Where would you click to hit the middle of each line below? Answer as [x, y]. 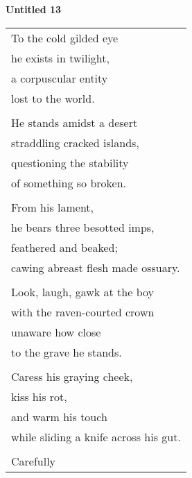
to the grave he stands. [67, 352]
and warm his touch [59, 416]
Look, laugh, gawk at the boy [83, 291]
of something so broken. [69, 182]
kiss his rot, [39, 396]
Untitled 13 [34, 9]
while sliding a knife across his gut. [96, 436]
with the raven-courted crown [83, 311]
